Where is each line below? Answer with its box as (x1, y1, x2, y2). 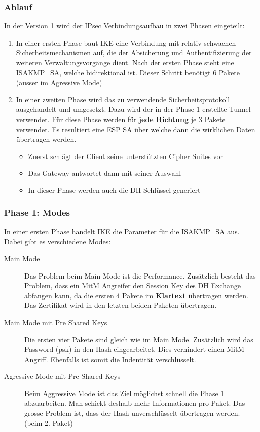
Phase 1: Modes (4, 206, 70, 219)
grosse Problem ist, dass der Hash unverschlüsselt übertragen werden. (24, 408, 240, 418)
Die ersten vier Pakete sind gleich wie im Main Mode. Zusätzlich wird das (24, 334, 253, 344)
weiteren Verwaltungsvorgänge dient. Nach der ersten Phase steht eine (16, 57, 234, 67)
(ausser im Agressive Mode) (16, 77, 102, 88)
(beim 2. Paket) (24, 417, 73, 428)
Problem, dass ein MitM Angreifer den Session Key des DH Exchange (24, 280, 241, 291)
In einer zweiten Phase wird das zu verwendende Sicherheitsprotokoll (16, 94, 230, 104)
